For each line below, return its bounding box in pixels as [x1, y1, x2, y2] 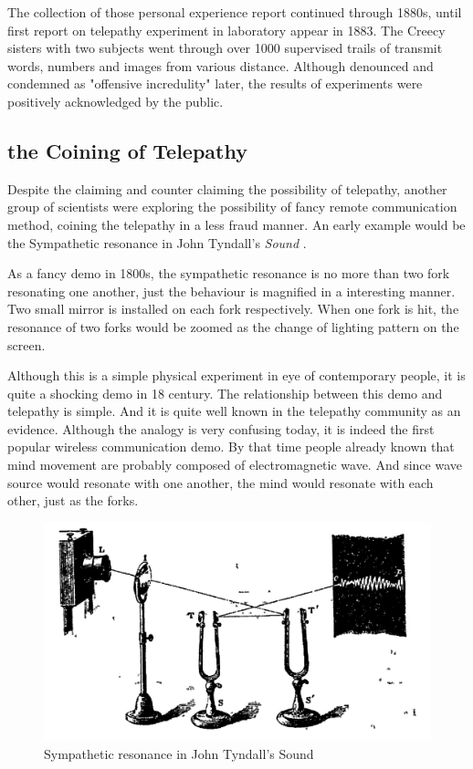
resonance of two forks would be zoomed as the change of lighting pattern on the [7, 317, 459, 336]
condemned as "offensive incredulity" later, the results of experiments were [7, 74, 423, 93]
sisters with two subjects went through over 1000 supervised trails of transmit [7, 38, 443, 57]
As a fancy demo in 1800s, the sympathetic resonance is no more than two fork [7, 264, 450, 283]
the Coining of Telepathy [7, 136, 247, 164]
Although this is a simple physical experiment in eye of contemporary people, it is [7, 366, 466, 385]
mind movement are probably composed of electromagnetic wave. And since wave [7, 455, 462, 474]
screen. [7, 335, 46, 354]
